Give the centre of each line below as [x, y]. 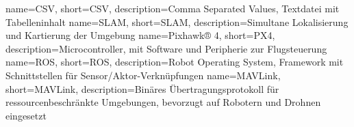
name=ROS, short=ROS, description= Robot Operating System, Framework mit [175, 62]
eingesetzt [26, 115]
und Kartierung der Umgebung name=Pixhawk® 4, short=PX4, [140, 35]
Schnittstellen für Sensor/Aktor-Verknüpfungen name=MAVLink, [143, 75]
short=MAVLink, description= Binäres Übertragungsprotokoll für [142, 88]
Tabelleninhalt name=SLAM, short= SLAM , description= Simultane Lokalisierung [177, 22]
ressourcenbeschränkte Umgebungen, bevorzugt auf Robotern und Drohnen [163, 102]
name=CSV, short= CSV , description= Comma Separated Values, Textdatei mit [173, 8]
